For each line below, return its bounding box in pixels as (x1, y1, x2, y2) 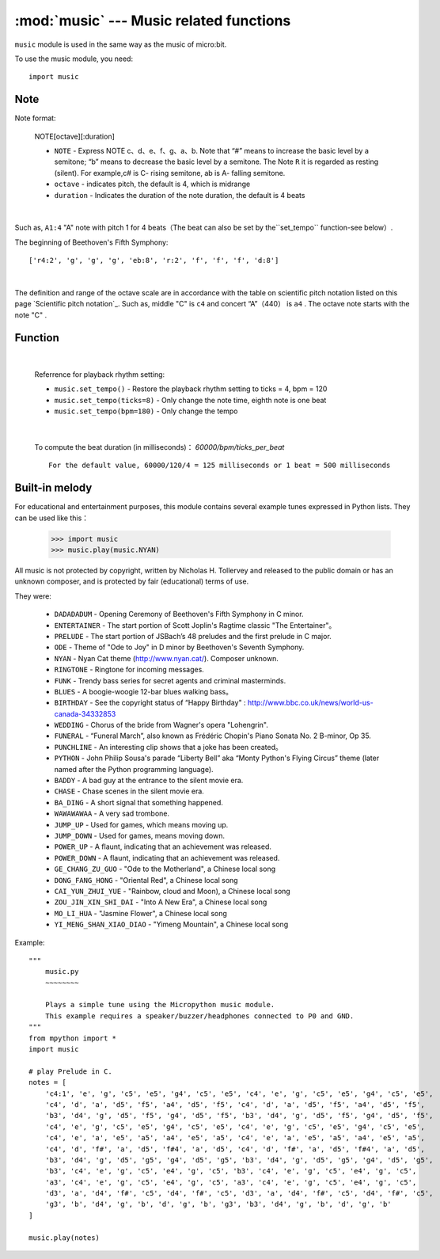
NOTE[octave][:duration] (34, 131, 115, 141)
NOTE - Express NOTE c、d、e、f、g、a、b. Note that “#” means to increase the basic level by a (54, 146, 370, 156)
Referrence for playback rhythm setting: (34, 370, 165, 379)
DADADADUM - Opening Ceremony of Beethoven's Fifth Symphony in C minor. (54, 610, 304, 619)
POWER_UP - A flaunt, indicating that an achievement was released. (54, 842, 272, 851)
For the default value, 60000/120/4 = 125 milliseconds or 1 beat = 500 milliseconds (48, 461, 391, 470)
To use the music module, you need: (14, 54, 134, 63)
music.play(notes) (28, 1233, 101, 1242)
